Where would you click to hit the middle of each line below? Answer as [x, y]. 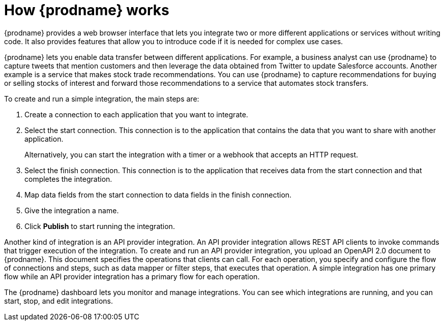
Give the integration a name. [72, 210]
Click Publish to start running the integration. [100, 226]
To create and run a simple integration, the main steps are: [102, 99]
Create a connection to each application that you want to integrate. [136, 114]
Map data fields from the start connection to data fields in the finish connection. [158, 194]
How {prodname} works [87, 10]
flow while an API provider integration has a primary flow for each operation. [132, 276]
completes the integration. [68, 179]
